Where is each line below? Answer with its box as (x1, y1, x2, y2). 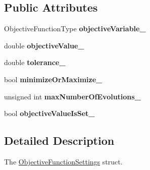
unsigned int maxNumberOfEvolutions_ (4, 91, 141, 101)
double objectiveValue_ (4, 40, 84, 50)
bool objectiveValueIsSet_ (4, 108, 95, 119)
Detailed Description (4, 133, 115, 148)
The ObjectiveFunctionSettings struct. (4, 156, 123, 166)
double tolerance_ (4, 57, 66, 68)
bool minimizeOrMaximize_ (4, 74, 103, 84)
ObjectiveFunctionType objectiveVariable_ (4, 23, 146, 34)
